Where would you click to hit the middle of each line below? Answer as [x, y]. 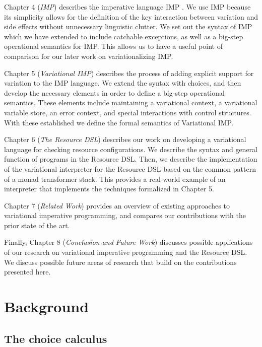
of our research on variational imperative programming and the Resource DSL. [126, 252]
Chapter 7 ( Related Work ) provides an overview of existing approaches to [117, 205]
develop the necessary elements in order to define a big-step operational [114, 92]
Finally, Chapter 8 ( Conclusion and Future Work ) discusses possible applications [128, 242]
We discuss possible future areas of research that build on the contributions [120, 262]
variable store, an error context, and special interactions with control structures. [128, 112]
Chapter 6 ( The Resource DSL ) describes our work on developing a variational [125, 139]
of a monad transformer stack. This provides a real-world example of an [115, 179]
